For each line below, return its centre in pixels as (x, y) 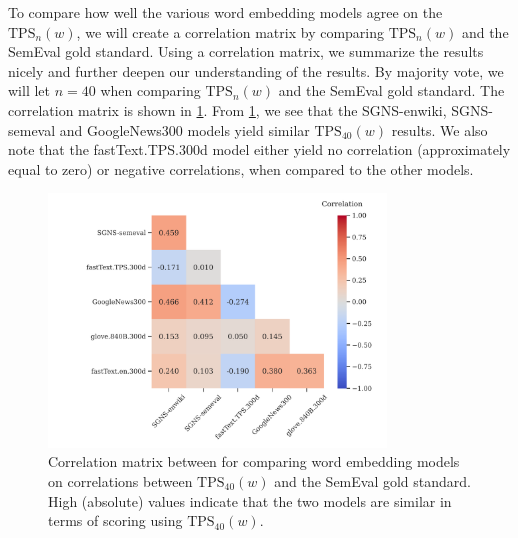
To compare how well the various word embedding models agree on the (225, 12)
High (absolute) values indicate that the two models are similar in (250, 500)
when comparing (150, 90)
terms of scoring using (115, 520)
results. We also (439, 129)
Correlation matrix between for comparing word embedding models (254, 461)
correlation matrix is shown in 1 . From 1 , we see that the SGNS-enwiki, (227, 109)
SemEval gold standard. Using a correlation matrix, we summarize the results (246, 51)
